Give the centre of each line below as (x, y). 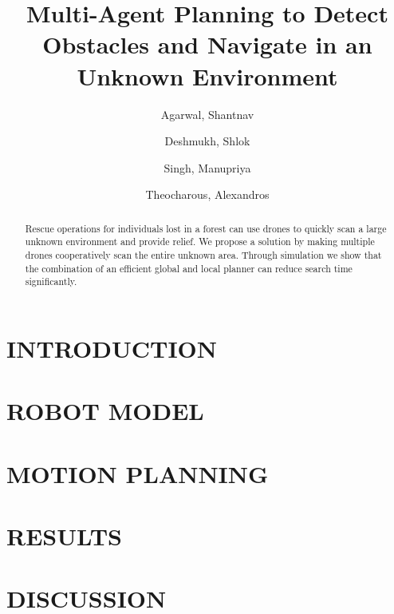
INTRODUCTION (112, 348)
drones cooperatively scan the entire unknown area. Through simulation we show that (203, 254)
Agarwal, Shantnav (207, 114)
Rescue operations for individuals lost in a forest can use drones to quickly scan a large (206, 228)
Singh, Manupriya (207, 167)
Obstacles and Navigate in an (207, 44)
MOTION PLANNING (138, 473)
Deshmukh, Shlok (207, 141)
